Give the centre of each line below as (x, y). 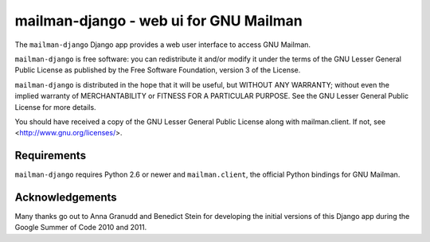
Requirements (51, 156)
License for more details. (55, 107)
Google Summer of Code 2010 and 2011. (81, 228)
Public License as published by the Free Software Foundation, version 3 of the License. (158, 70)
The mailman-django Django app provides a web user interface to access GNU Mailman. (162, 45)
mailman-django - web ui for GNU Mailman (158, 21)
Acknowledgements (66, 197)
